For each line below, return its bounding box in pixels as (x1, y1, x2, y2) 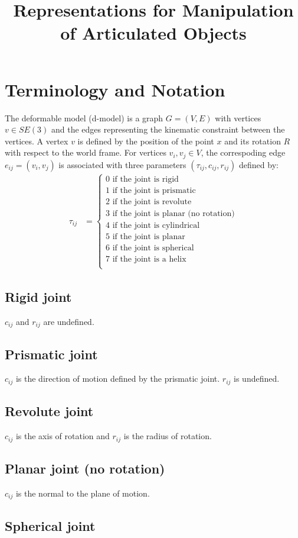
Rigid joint (5, 287, 72, 305)
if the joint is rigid (112, 175, 179, 184)
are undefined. (43, 315, 94, 327)
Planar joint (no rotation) (5, 459, 165, 477)
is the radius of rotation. (123, 430, 212, 442)
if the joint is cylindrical (112, 221, 200, 230)
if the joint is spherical (112, 244, 194, 253)
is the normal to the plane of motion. (15, 487, 150, 499)
